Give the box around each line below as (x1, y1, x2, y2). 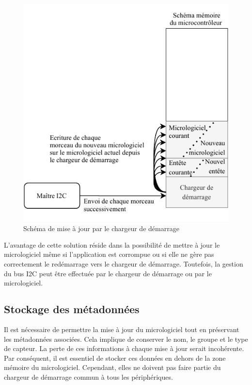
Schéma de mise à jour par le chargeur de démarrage (23, 223, 179, 234)
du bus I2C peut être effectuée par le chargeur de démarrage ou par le (4, 268, 212, 278)
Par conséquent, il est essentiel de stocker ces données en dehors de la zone (4, 352, 226, 363)
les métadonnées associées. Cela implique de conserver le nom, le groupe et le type (4, 334, 248, 344)
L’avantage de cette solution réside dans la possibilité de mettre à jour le (4, 239, 220, 250)
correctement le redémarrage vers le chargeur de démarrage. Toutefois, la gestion (4, 258, 243, 268)
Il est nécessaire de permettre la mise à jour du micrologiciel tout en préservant (4, 324, 239, 334)
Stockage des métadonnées (4, 301, 140, 317)
